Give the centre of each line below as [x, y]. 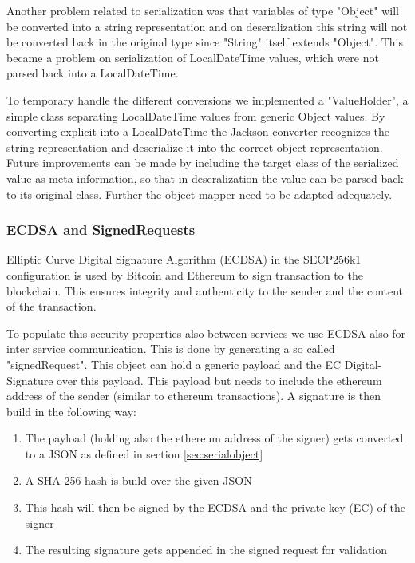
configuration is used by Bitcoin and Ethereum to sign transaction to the [185, 274]
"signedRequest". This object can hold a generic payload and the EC [174, 364]
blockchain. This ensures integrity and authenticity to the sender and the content [205, 290]
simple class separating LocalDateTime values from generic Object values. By [196, 115]
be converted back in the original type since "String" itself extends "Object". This [205, 42]
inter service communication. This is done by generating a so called [171, 349]
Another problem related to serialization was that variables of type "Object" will [203, 10]
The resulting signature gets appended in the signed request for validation [206, 550]
